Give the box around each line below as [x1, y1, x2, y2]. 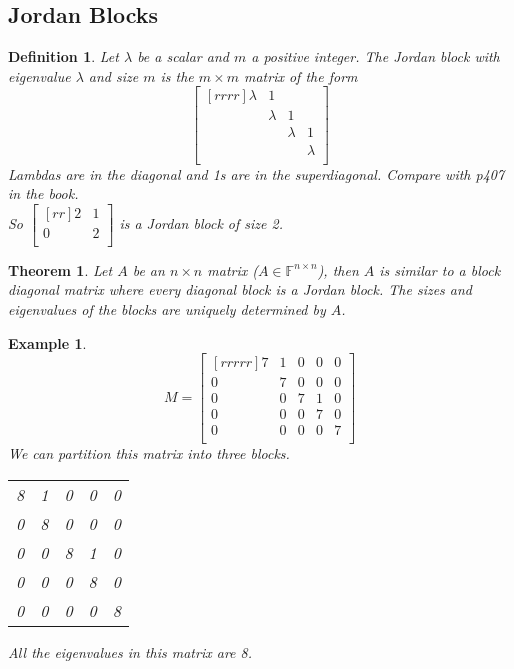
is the [160, 65, 194, 86]
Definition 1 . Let [8, 46, 119, 67]
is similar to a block [379, 259, 501, 280]
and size [88, 65, 139, 86]
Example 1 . [8, 332, 87, 353]
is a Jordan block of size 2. [119, 212, 283, 233]
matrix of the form [243, 65, 358, 86]
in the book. [8, 183, 79, 204]
